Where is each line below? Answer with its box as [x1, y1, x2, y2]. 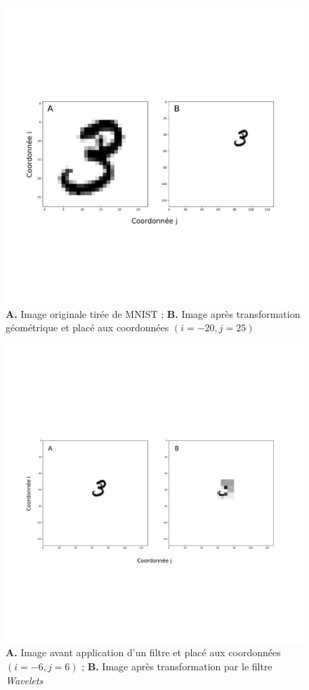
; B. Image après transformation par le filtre [81, 658, 272, 673]
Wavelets [6, 672, 44, 687]
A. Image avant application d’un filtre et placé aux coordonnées [6, 645, 281, 660]
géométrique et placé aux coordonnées [6, 320, 169, 335]
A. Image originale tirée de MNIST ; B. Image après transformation [6, 306, 301, 321]
